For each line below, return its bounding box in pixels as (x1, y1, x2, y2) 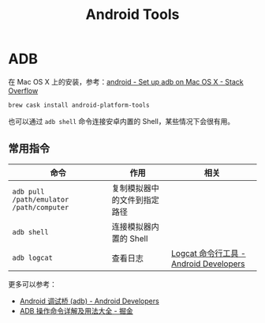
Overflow (8, 85, 39, 96)
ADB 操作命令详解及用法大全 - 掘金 (19, 306, 133, 315)
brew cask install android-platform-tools (8, 101, 150, 109)
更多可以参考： (8, 279, 57, 289)
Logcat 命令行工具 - (170, 247, 246, 258)
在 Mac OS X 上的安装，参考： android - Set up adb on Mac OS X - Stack (8, 77, 244, 86)
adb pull (12, 187, 45, 196)
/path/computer (12, 203, 69, 212)
